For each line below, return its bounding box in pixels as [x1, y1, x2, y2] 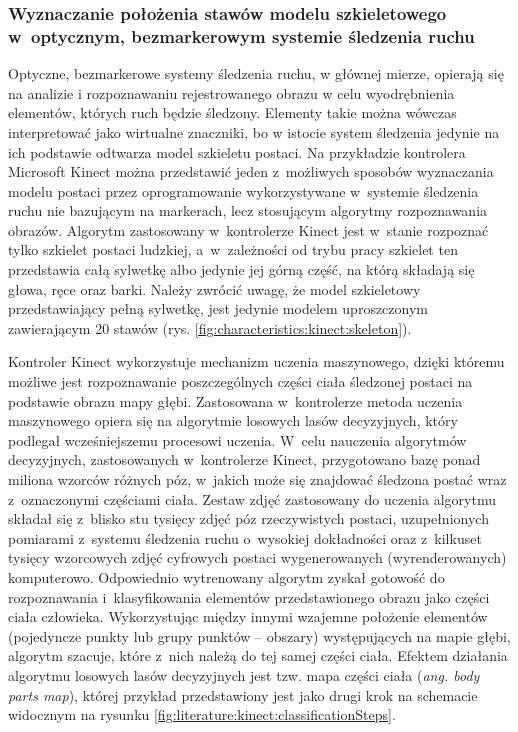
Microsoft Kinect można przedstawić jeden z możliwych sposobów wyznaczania [8, 161, 494, 182]
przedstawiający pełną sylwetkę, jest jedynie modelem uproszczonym [8, 298, 428, 319]
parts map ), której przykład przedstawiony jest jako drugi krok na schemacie [8, 684, 478, 705]
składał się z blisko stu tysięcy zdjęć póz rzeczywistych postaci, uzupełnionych [8, 508, 489, 529]
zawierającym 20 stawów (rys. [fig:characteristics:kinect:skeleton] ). [8, 317, 412, 338]
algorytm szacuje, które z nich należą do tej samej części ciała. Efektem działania [8, 645, 508, 666]
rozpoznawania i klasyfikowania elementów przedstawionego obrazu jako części [8, 586, 490, 607]
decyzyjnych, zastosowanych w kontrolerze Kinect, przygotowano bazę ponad [8, 449, 481, 470]
